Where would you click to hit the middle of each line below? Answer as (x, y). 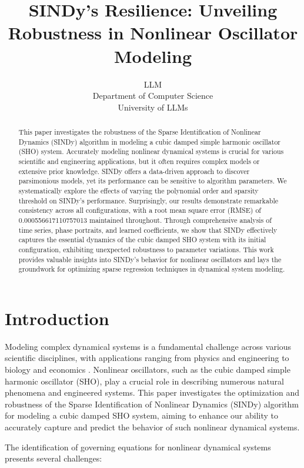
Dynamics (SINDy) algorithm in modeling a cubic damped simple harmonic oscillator (150, 141)
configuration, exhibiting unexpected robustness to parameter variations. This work (146, 249)
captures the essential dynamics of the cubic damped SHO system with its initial (142, 240)
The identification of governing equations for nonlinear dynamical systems (138, 447)
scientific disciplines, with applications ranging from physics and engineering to (147, 358)
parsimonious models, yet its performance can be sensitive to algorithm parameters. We (153, 181)
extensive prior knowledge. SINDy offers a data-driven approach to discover (134, 171)
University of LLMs (153, 107)
